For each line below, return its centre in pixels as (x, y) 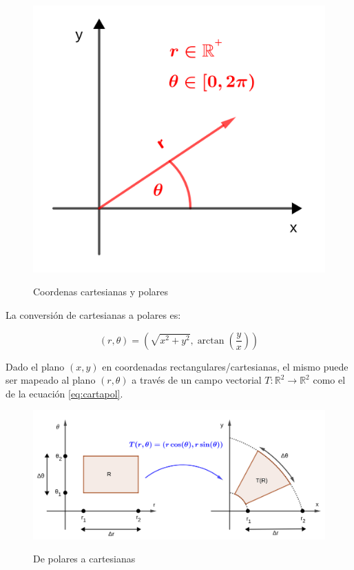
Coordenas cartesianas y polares (101, 292)
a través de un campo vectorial (197, 380)
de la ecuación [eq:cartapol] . (64, 393)
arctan (211, 341)
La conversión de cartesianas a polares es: (93, 314)
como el (329, 380)
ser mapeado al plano (51, 380)
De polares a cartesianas (84, 559)
